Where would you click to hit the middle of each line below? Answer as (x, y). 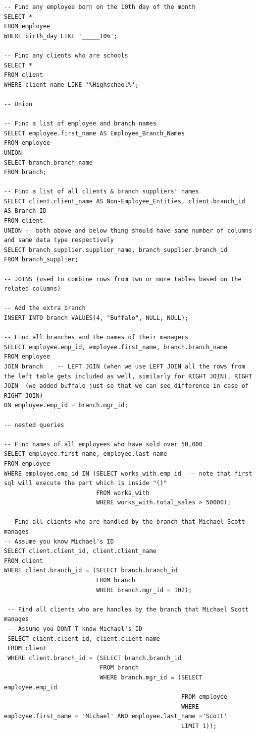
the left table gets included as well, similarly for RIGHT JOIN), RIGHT (128, 376)
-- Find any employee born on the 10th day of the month (100, 7)
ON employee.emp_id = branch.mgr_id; (66, 405)
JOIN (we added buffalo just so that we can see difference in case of (126, 386)
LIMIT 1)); (199, 726)
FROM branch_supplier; (41, 260)
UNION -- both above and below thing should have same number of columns (128, 230)
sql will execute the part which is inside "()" (86, 483)
